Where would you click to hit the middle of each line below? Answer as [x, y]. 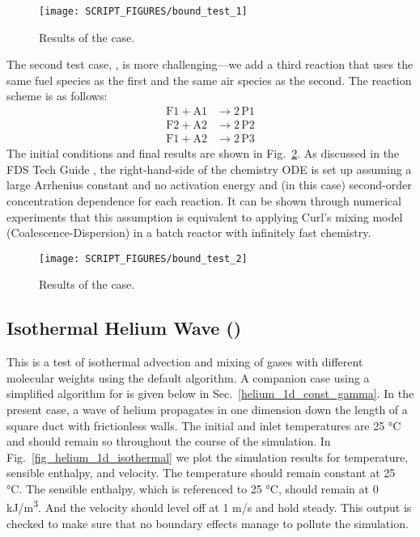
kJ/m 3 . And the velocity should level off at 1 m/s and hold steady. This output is [209, 506]
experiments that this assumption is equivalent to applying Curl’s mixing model [205, 216]
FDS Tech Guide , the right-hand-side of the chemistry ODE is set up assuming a [209, 169]
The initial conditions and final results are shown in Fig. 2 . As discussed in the [203, 153]
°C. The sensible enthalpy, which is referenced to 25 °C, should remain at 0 [193, 488]
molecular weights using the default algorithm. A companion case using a [188, 377]
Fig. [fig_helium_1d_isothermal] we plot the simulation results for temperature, [208, 457]
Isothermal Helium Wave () [124, 328]
